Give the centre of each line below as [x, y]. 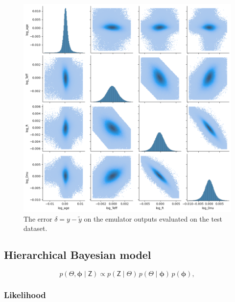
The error [38, 218]
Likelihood [25, 294]
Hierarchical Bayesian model [78, 255]
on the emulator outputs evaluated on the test [153, 218]
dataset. [35, 228]
